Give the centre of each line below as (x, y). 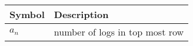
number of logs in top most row (119, 32)
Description (81, 14)
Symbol (27, 14)
